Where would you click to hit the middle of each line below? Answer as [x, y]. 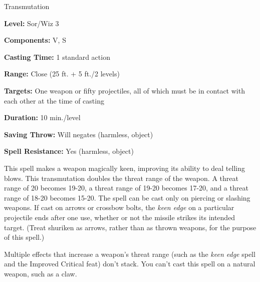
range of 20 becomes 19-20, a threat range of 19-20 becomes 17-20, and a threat [126, 188]
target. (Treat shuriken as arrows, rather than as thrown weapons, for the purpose [130, 227]
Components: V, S [35, 40]
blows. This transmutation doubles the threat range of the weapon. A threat [121, 178]
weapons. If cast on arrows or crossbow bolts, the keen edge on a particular [119, 207]
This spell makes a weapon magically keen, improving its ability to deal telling [124, 168]
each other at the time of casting [54, 100]
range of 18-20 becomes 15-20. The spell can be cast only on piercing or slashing [127, 197]
